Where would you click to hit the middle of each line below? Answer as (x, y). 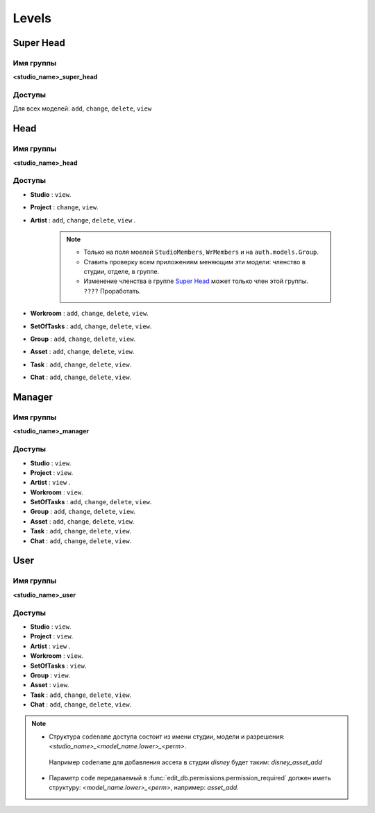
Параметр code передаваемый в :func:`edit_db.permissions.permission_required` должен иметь (190, 778)
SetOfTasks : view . (58, 666)
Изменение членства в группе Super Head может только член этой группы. (196, 281)
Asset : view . (50, 685)
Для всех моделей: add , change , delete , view (82, 108)
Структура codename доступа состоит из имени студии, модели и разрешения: (167, 736)
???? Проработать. (112, 291)
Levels (32, 18)
